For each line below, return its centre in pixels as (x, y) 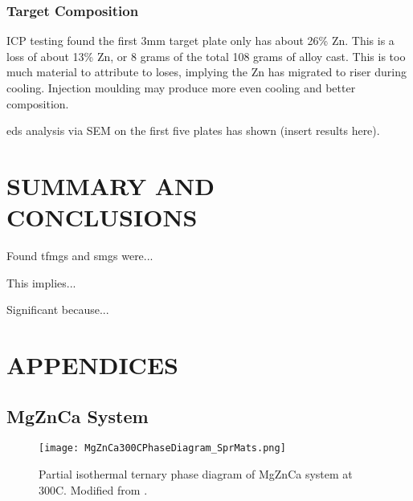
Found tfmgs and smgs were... (80, 256)
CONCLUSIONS (102, 217)
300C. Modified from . (93, 489)
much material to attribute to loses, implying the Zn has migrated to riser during (206, 72)
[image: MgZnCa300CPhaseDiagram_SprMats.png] (162, 448)
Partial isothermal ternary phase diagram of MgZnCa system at (196, 474)
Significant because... (58, 310)
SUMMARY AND (110, 185)
